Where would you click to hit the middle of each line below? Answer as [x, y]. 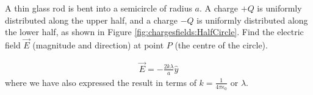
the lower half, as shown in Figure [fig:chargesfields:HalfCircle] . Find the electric [154, 32]
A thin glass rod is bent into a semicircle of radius [99, 8]
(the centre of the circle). [221, 45]
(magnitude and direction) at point [98, 45]
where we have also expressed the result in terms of [101, 82]
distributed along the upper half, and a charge [91, 20]
